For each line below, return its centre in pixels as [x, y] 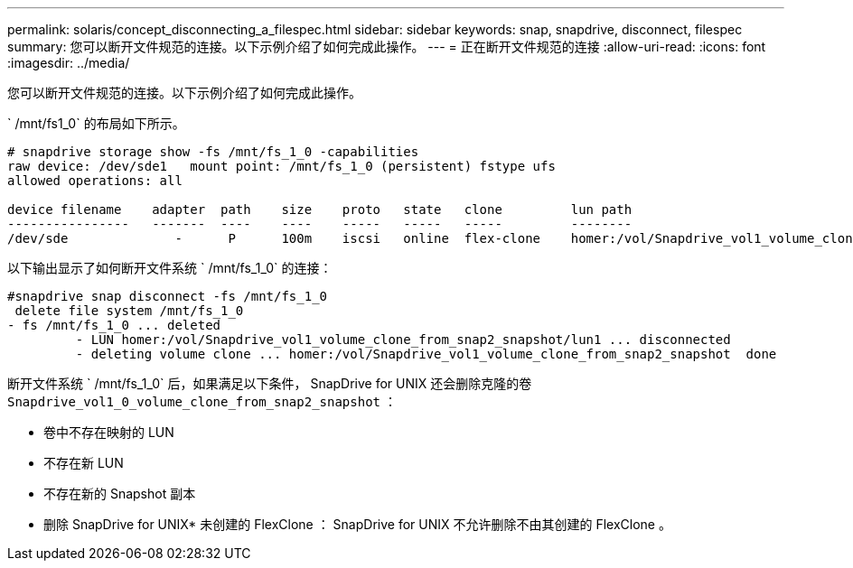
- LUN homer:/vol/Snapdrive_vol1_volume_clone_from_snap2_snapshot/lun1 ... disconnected [403, 340]
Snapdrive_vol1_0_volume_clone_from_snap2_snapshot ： [202, 401]
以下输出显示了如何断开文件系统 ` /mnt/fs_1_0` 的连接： [170, 268]
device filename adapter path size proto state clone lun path [320, 210]
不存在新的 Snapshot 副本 [120, 494]
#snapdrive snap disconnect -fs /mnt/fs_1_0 [168, 296]
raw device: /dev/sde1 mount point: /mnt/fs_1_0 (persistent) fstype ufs [281, 166]
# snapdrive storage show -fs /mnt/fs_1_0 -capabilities [213, 152]
